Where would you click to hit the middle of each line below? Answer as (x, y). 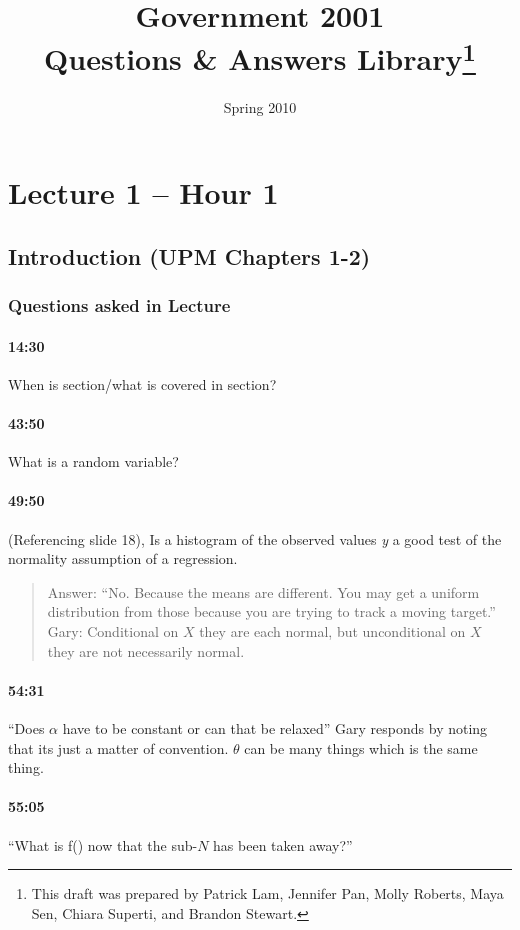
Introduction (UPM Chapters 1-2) (189, 255)
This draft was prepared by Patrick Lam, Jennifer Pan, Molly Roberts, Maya (267, 893)
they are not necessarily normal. (146, 650)
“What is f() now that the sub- (103, 844)
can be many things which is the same (361, 747)
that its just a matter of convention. (118, 747)
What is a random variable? (93, 461)
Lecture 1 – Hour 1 (143, 192)
